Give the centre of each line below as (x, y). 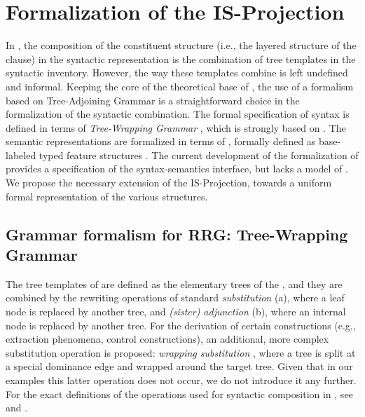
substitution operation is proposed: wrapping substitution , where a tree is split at (181, 352)
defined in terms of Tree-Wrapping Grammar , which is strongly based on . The (176, 127)
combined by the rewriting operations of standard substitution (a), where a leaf (175, 298)
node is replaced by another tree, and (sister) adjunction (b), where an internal (176, 312)
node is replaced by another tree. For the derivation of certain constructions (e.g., (181, 325)
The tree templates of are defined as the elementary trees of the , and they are (174, 283)
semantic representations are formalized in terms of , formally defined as (161, 141)
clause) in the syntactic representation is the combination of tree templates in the (181, 59)
